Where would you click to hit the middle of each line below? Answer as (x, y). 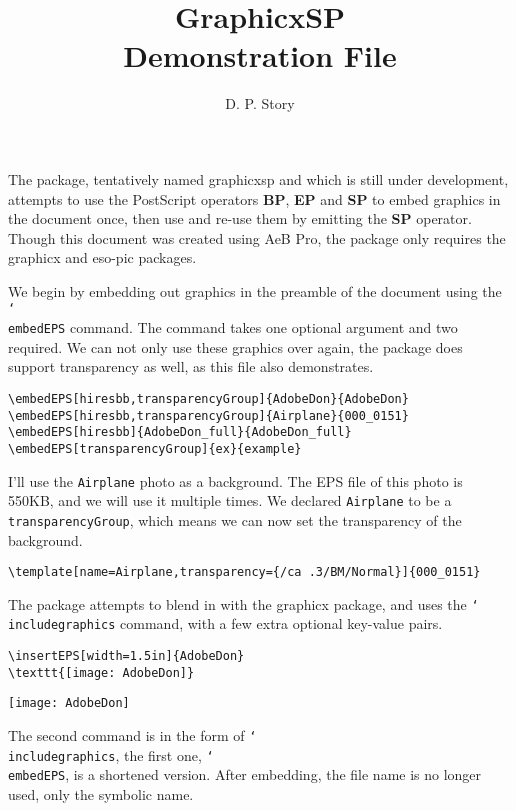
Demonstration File (260, 55)
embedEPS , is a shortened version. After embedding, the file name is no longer (245, 774)
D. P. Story (260, 103)
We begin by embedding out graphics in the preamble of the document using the (255, 290)
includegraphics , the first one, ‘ (111, 754)
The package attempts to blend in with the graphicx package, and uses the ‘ (243, 603)
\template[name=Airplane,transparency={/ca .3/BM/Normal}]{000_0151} (244, 572)
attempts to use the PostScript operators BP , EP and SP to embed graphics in (254, 198)
